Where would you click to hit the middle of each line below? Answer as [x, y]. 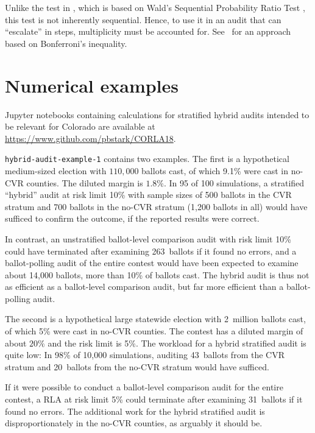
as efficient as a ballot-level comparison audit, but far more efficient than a [144, 287]
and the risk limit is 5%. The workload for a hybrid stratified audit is [177, 343]
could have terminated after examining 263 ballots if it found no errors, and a [151, 251]
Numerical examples [92, 85]
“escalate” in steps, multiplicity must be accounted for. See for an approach [148, 31]
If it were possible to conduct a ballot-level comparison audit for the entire [144, 387]
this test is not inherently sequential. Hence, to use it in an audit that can [143, 19]
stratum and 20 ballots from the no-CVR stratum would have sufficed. [137, 366]
